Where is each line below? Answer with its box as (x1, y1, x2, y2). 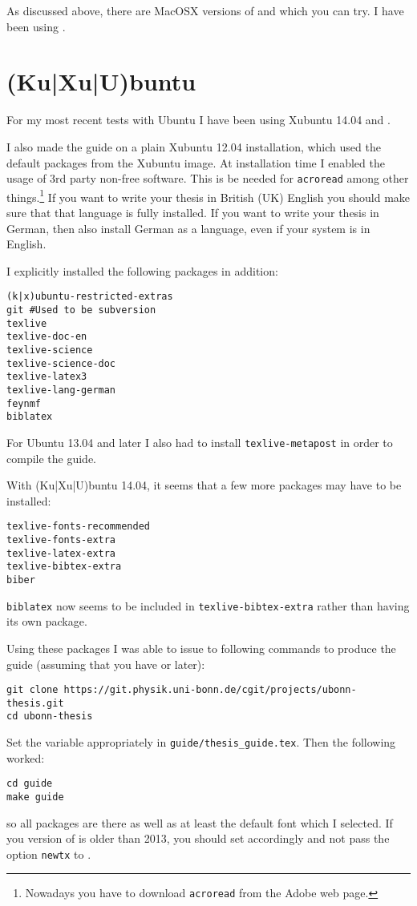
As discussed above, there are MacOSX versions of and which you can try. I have (6, 2, 404, 18)
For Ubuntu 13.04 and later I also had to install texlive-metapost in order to (6, 433, 393, 450)
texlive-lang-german (6, 384, 116, 396)
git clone (6, 684, 59, 696)
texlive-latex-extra (6, 547, 116, 559)
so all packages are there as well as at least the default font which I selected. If (6, 814, 393, 831)
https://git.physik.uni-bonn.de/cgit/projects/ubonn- (63, 684, 357, 696)
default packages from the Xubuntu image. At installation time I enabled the (6, 154, 385, 171)
